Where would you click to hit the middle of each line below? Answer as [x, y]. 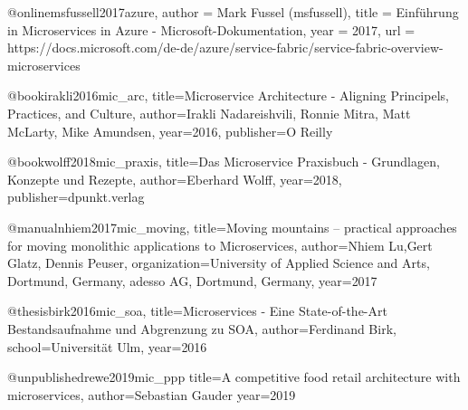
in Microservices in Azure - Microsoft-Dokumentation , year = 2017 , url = [211, 29]
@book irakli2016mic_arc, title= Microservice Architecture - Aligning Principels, [228, 95]
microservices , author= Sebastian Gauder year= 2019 [152, 394]
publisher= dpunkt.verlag [76, 197]
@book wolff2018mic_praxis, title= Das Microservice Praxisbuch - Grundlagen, [224, 162]
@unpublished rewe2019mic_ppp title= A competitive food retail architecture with [234, 377]
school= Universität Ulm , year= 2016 [107, 346]
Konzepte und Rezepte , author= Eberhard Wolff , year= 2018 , [175, 179]
